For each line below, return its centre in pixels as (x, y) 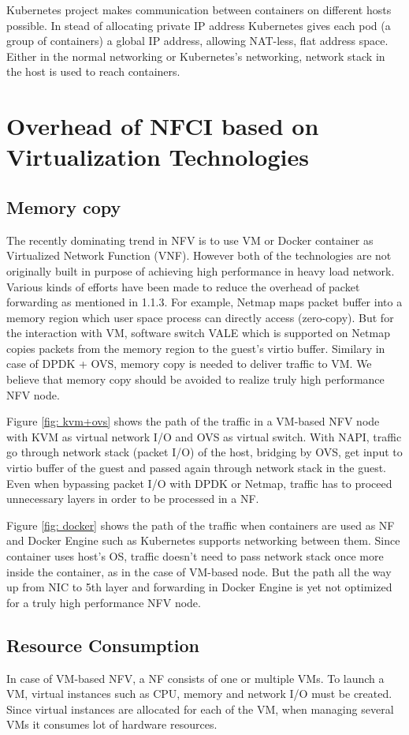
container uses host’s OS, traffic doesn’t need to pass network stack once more (195, 556)
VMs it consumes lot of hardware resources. (112, 724)
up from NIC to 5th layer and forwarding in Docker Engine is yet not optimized (199, 587)
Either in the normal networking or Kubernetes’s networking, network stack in (196, 56)
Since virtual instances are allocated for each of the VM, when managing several (200, 709)
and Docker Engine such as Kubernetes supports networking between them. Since (203, 540)
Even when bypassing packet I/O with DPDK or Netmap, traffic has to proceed (199, 483)
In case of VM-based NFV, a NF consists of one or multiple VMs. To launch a (195, 678)
